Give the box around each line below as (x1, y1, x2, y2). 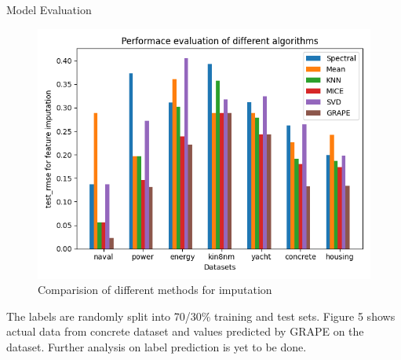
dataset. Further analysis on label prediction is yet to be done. (6, 338, 307, 354)
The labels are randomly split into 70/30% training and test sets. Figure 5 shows (6, 307, 396, 324)
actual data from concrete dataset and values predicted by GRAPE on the (6, 323, 364, 340)
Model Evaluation (6, 2, 92, 17)
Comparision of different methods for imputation (38, 281, 272, 298)
